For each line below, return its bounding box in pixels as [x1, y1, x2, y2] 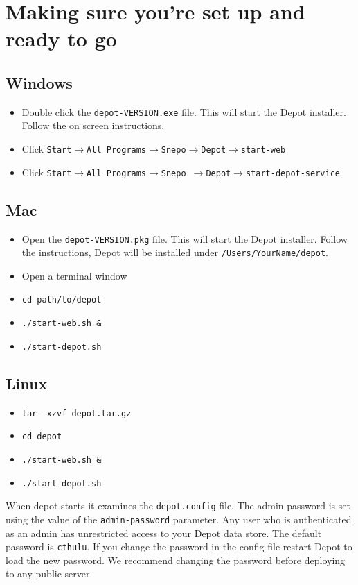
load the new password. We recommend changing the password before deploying [6, 552, 346, 567]
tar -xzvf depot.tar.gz [21, 408, 132, 418]
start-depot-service [245, 168, 340, 178]
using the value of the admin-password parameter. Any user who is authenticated [6, 511, 352, 526]
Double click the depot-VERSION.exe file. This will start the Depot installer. [21, 104, 346, 119]
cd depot [21, 432, 62, 442]
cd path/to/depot [21, 295, 102, 305]
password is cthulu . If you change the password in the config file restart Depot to [6, 539, 352, 554]
